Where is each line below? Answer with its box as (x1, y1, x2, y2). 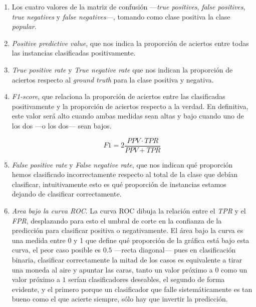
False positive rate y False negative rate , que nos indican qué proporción (12, 159, 233, 169)
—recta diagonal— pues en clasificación (114, 244, 236, 255)
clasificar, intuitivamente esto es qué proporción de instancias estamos (12, 178, 226, 189)
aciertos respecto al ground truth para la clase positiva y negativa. (12, 74, 214, 84)
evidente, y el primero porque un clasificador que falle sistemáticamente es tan (12, 283, 252, 294)
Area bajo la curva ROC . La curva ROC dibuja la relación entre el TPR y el (12, 205, 246, 215)
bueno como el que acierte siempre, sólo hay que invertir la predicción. (12, 293, 228, 304)
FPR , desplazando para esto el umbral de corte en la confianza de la (12, 215, 222, 225)
